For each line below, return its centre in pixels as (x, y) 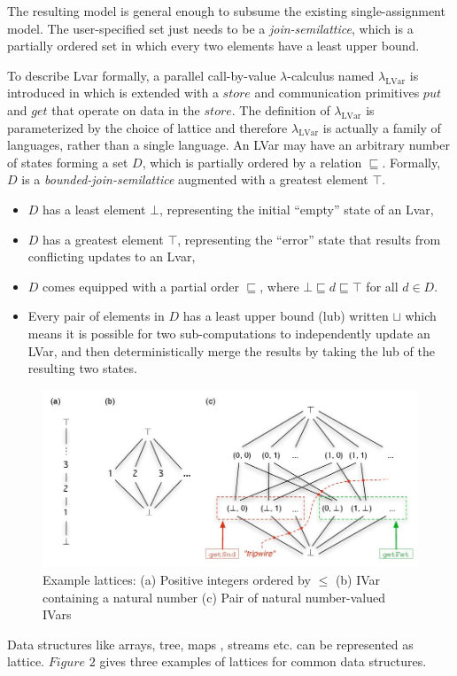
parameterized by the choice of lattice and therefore (147, 127)
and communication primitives (337, 93)
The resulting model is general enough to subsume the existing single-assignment (226, 11)
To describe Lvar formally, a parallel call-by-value (142, 75)
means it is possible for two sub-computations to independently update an (229, 333)
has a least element (94, 209)
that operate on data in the (126, 109)
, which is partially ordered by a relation (252, 162)
